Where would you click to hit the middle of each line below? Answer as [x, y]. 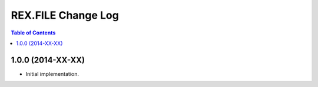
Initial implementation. [52, 74]
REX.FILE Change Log [65, 15]
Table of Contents [33, 33]
